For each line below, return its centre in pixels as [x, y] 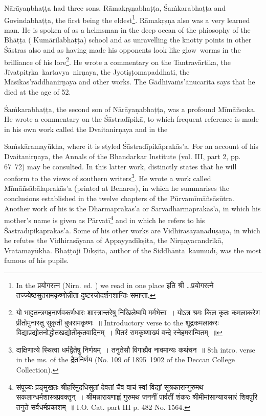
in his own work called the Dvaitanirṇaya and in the [86, 129]
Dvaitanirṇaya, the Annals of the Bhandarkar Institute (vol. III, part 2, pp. [123, 156]
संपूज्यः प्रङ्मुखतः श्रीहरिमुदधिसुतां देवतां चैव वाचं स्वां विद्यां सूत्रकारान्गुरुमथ [110, 387]
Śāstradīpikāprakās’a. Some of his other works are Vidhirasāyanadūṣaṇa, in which [132, 230]
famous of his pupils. [37, 260]
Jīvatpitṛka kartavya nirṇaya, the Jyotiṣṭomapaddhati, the [97, 71]
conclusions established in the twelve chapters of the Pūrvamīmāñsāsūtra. [119, 198]
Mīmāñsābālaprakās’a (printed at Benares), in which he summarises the [117, 188]
